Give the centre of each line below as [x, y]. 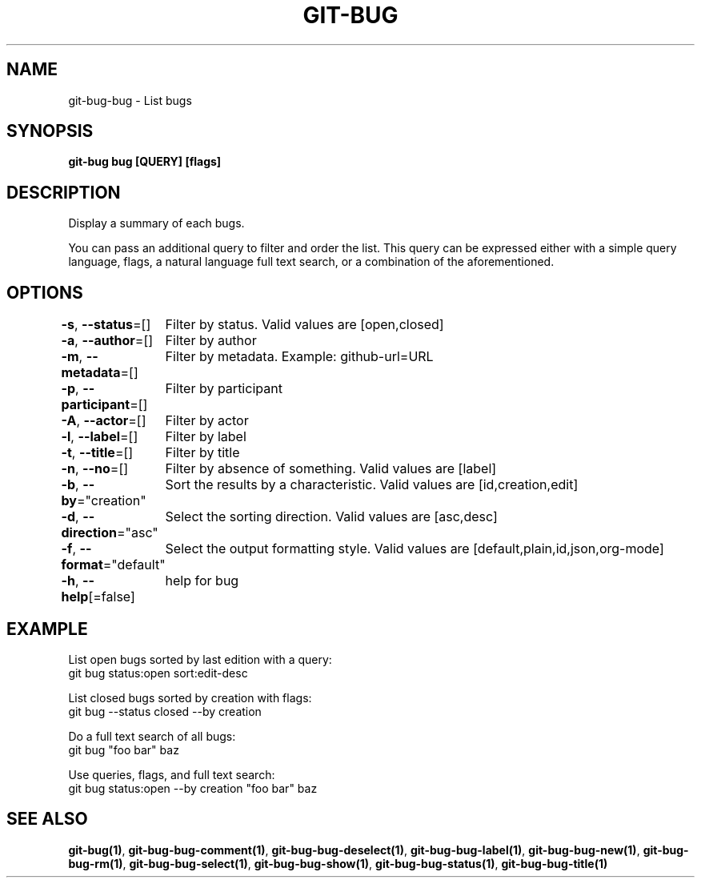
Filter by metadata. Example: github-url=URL [299, 357]
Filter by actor [207, 421]
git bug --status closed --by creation [165, 711]
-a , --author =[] [107, 341]
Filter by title [202, 453]
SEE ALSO [47, 819]
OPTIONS [45, 292]
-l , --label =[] [100, 437]
